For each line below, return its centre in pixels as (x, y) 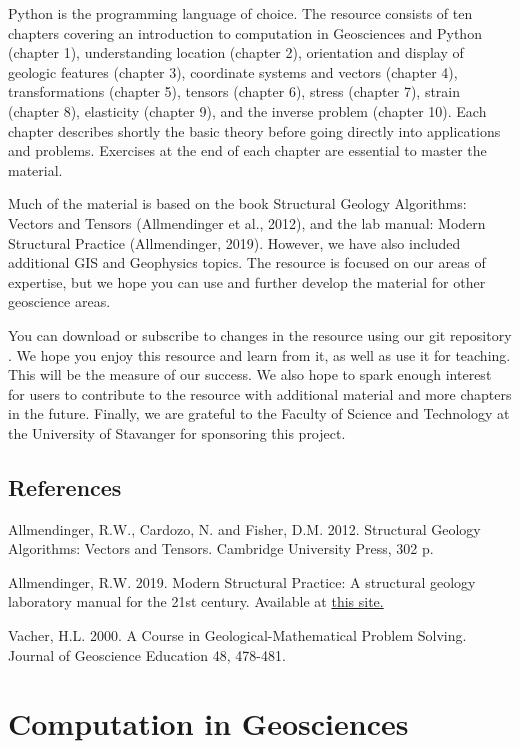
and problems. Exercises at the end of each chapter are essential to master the (247, 150)
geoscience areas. (59, 301)
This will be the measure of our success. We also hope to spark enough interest (250, 374)
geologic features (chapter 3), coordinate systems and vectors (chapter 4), (233, 71)
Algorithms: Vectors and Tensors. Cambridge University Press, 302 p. (221, 548)
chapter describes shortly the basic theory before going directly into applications (254, 130)
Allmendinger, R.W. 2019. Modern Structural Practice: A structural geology (242, 581)
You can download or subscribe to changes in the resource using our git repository (260, 334)
